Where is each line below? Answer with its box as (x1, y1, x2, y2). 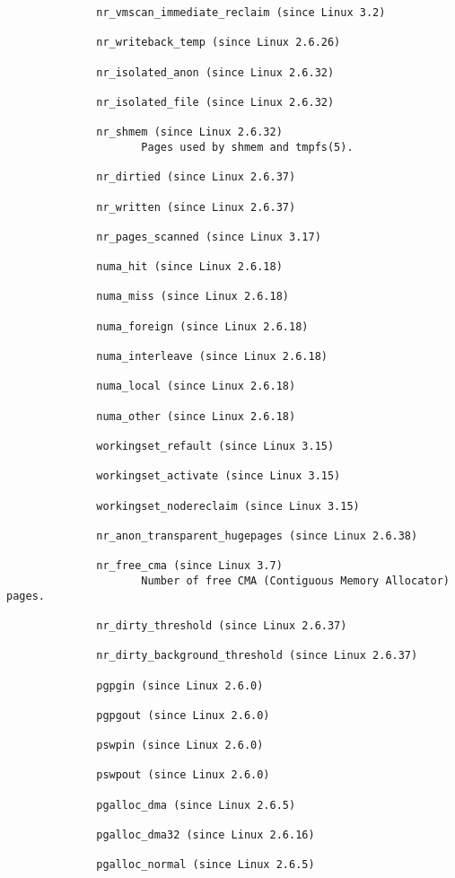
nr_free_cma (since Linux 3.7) (96, 559, 283, 573)
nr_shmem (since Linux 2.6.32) (96, 126, 283, 139)
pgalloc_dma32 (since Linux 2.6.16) (96, 829, 315, 842)
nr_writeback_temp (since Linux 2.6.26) (96, 36, 341, 49)
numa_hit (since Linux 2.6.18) (96, 260, 283, 274)
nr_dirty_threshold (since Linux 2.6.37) (96, 619, 347, 632)
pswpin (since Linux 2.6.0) (96, 739, 264, 752)
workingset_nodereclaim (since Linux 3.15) (96, 499, 360, 513)
